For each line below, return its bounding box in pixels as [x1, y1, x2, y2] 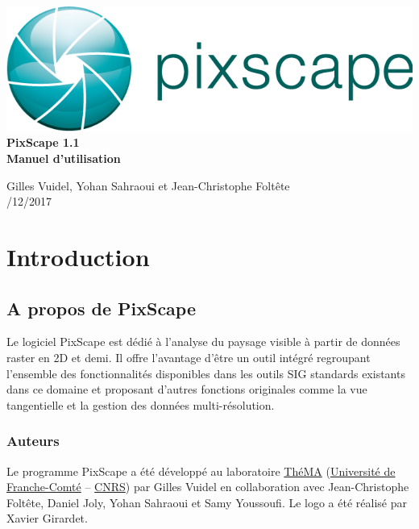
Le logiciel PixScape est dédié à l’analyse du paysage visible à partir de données [6, 333, 400, 350]
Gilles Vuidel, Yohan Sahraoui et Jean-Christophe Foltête [6, 177, 290, 194]
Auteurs [6, 431, 60, 451]
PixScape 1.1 [6, 134, 80, 151]
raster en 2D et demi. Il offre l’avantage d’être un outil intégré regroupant [6, 348, 371, 365]
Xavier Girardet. [6, 510, 88, 527]
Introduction [6, 240, 150, 273]
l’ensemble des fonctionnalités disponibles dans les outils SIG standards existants [6, 364, 405, 381]
